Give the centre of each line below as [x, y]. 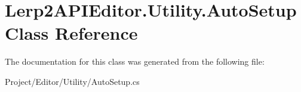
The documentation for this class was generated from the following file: [135, 61]
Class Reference [71, 33]
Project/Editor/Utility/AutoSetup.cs [72, 81]
